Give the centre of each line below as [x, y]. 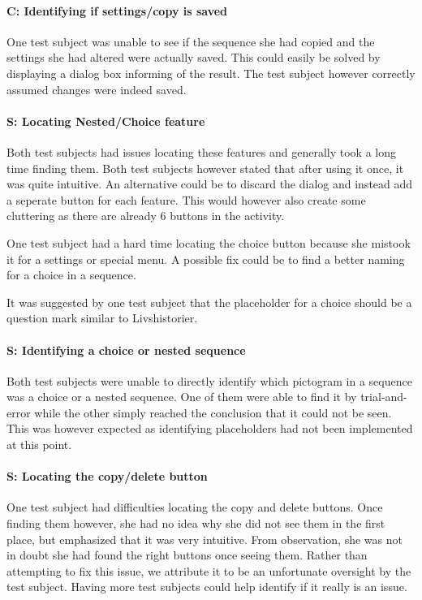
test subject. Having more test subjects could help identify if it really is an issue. [207, 587]
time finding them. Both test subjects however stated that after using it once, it [205, 168]
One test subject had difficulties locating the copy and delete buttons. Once [195, 507]
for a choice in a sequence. [71, 275]
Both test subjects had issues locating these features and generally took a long [201, 151]
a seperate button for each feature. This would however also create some [186, 199]
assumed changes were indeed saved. [97, 89]
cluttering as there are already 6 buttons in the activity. [146, 216]
